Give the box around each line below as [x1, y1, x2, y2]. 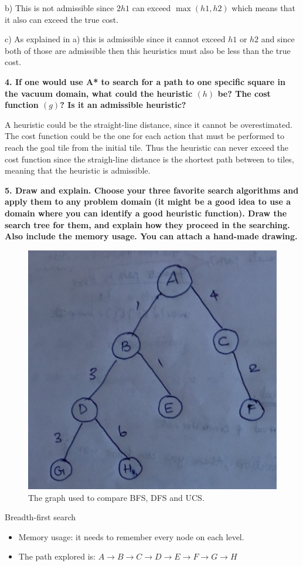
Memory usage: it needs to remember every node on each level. [18, 530, 244, 543]
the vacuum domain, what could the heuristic [5, 87, 193, 99]
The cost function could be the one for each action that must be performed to [5, 130, 285, 142]
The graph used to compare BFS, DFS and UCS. [28, 491, 205, 503]
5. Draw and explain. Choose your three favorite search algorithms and [5, 184, 299, 196]
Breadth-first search [5, 511, 76, 523]
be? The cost [217, 87, 271, 99]
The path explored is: [18, 550, 96, 562]
